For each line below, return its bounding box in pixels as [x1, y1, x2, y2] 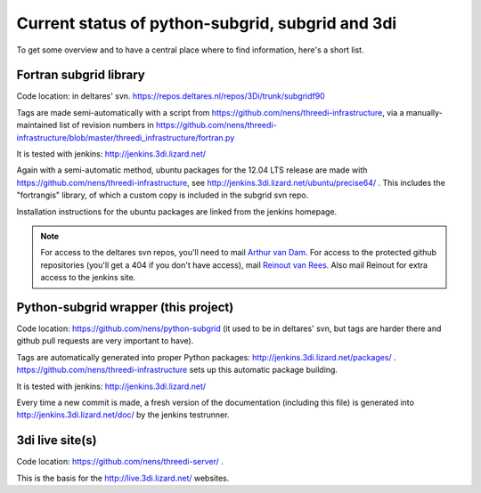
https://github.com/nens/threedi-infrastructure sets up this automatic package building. [16, 365, 338, 376]
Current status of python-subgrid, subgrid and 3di [16, 13, 397, 33]
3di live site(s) [16, 432, 97, 449]
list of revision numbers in [59, 120, 155, 131]
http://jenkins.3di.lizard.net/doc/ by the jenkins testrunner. [16, 409, 230, 420]
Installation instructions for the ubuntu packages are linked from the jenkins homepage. [16, 206, 338, 217]
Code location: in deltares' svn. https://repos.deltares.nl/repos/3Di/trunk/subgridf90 [16, 91, 325, 101]
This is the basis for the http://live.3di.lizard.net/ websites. [16, 473, 230, 483]
